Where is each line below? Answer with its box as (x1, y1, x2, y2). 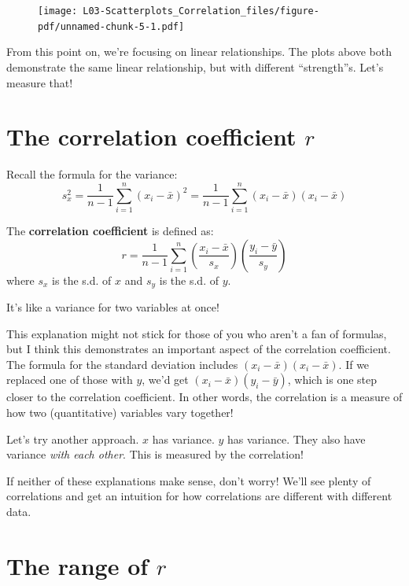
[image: (38, 6, 78, 17)
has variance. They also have (227, 430, 366, 447)
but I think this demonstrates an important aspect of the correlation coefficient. (6, 341, 391, 357)
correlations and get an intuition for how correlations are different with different (6, 488, 392, 504)
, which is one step (287, 371, 378, 388)
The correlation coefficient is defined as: (6, 222, 214, 238)
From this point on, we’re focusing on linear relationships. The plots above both (6, 43, 392, 60)
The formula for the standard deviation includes (6, 356, 238, 372)
